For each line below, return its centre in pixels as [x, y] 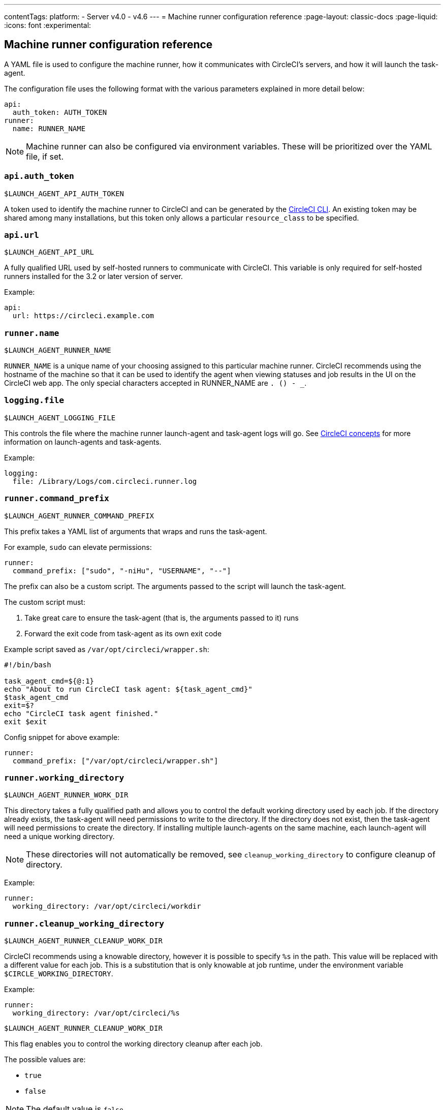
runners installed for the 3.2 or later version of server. [93, 276]
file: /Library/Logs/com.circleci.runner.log [105, 481]
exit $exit [26, 721]
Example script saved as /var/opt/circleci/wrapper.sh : [107, 649]
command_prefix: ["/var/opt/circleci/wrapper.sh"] [115, 761]
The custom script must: [45, 602]
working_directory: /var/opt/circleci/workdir [107, 906]
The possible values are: [45, 1060]
